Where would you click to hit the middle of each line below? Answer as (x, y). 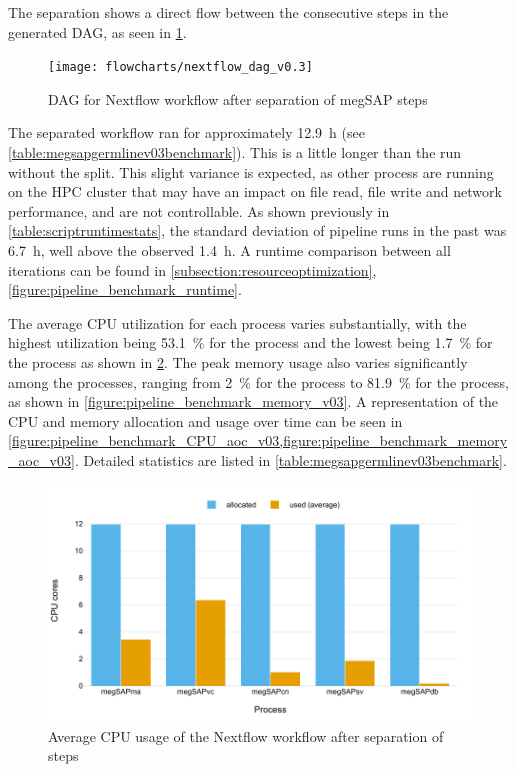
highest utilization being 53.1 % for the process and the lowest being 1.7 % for (250, 342)
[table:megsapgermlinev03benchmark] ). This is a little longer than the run (235, 152)
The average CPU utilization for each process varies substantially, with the (237, 322)
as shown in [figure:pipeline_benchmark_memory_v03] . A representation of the (253, 401)
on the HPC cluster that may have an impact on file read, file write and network (255, 191)
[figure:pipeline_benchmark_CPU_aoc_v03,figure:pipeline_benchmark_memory (258, 440)
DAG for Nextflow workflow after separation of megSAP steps (238, 98)
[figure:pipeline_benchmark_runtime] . (125, 289)
